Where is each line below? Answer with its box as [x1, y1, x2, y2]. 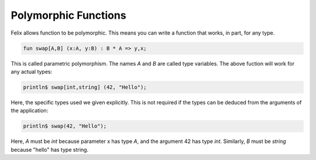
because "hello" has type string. [11, 146, 89, 153]
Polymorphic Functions [11, 9, 126, 22]
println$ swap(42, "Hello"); [23, 123, 107, 130]
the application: [11, 107, 49, 114]
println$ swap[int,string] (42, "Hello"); [23, 84, 147, 90]
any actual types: [11, 68, 53, 75]
